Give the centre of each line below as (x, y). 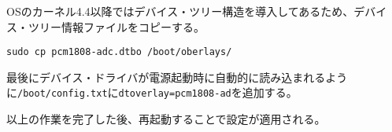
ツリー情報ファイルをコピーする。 (116, 26)
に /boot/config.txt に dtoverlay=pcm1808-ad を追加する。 (152, 92)
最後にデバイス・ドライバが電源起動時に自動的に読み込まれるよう (177, 77)
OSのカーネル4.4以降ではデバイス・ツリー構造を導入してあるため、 (180, 11)
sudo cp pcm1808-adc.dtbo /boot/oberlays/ (119, 52)
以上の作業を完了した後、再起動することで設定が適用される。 (166, 119)
